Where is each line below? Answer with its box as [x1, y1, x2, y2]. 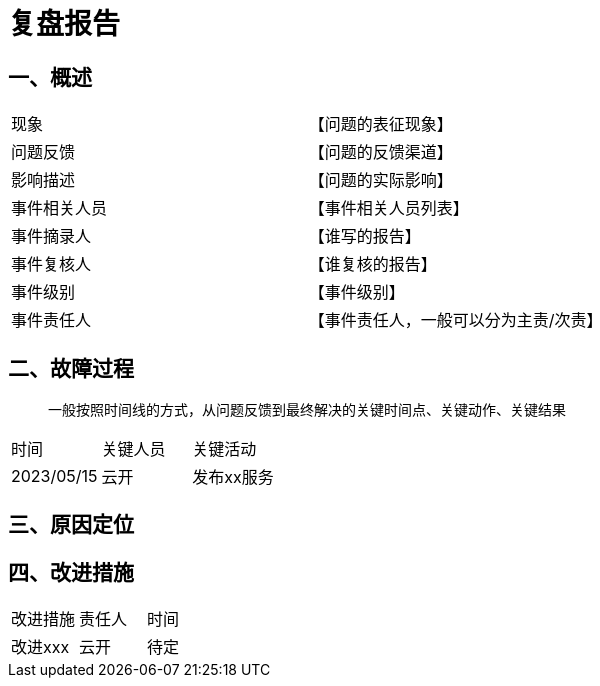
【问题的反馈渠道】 [308, 142, 453, 163]
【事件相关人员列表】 [308, 198, 469, 219]
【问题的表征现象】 [308, 114, 453, 135]
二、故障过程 [8, 355, 134, 381]
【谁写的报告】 [308, 226, 421, 247]
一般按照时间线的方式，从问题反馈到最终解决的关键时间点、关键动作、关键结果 [48, 401, 566, 419]
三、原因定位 [8, 512, 134, 538]
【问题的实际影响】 [308, 170, 453, 191]
